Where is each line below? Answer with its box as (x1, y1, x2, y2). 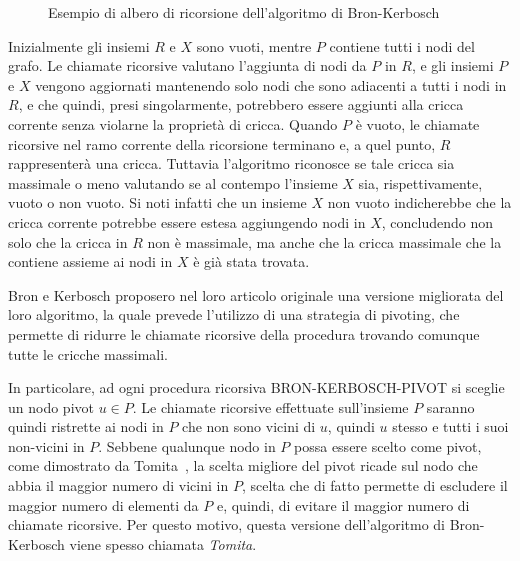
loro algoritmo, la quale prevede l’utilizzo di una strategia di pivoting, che (8, 304, 460, 325)
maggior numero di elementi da (8, 494, 199, 515)
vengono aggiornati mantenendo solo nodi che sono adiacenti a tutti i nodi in (35, 74, 507, 95)
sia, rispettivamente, (358, 172, 483, 193)
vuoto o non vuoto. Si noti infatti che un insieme (8, 192, 307, 213)
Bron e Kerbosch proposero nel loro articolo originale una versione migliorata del (8, 284, 504, 305)
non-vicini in (8, 435, 85, 456)
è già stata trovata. (193, 251, 310, 272)
